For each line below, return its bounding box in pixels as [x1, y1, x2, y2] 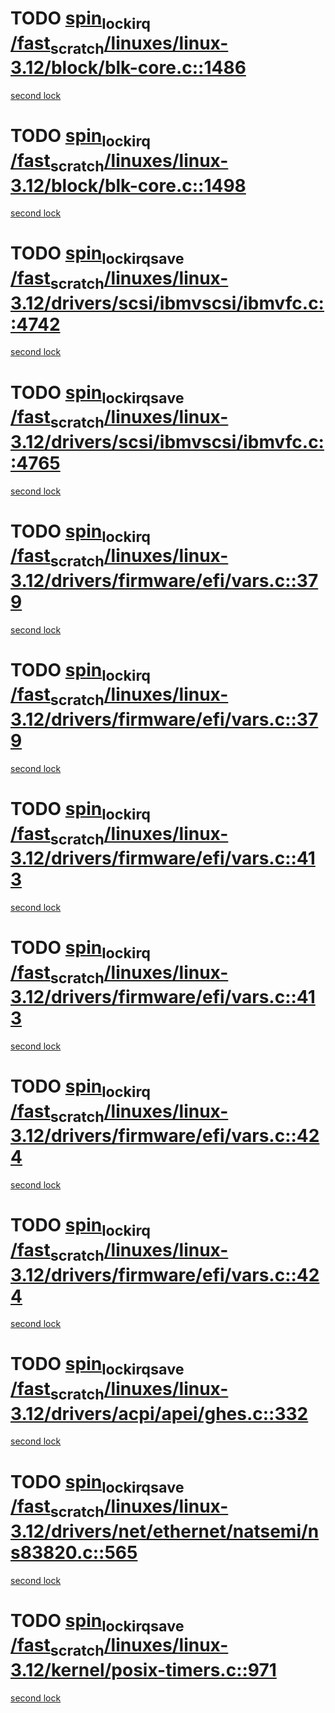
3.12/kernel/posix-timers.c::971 [10, 1658, 277, 1681]
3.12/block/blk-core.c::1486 [10, 57, 247, 79]
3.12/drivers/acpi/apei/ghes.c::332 [10, 1402, 309, 1425]
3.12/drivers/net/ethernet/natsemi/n [10, 1520, 320, 1542]
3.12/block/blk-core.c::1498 [10, 174, 247, 197]
